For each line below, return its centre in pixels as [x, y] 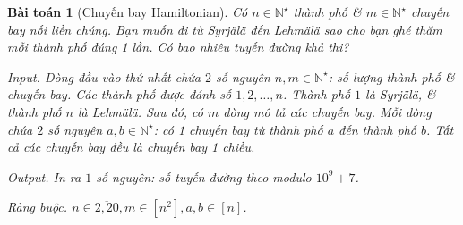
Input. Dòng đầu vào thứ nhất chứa [104, 76]
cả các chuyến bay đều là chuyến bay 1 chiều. [131, 147]
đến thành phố [377, 129]
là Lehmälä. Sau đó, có [140, 111]
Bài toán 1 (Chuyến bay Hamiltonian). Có [128, 12]
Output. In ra [44, 176]
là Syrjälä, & [401, 94]
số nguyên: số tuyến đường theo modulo [204, 176]
